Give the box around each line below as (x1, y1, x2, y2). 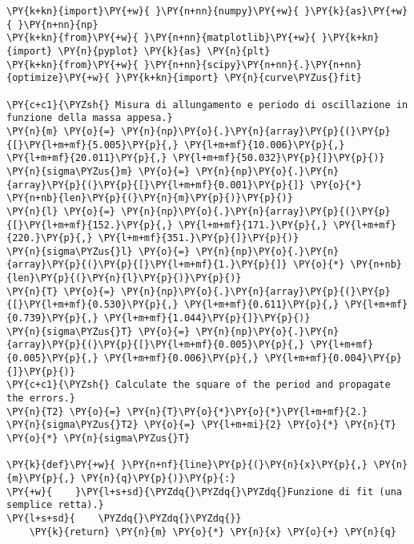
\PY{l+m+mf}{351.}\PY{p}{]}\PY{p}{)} (98, 232, 299, 244)
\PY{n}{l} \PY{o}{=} (6, 205, 116, 217)
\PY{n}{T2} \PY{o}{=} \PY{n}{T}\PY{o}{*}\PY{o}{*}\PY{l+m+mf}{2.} (6, 405, 368, 417)
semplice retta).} (6, 499, 104, 511)
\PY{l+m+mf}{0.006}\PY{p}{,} (103, 353, 259, 365)
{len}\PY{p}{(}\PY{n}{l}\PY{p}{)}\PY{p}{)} (6, 272, 242, 284)
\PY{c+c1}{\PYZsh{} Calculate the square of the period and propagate (6, 379, 391, 391)
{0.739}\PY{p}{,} (6, 312, 98, 324)
